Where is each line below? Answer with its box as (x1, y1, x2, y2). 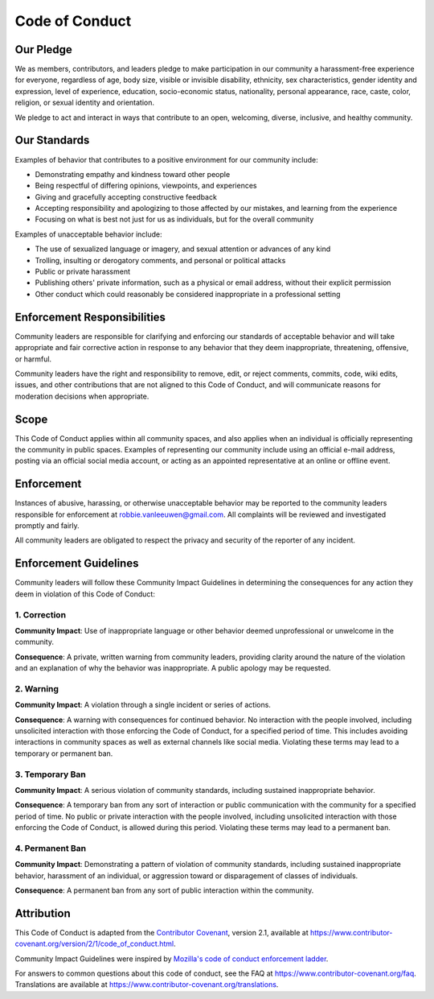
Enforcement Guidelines (14, 556, 139, 571)
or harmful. (14, 354, 52, 364)
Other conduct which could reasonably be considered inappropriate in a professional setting (35, 289, 341, 299)
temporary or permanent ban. (14, 749, 113, 758)
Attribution (14, 906, 72, 920)
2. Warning (14, 683, 59, 694)
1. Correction (14, 609, 67, 620)
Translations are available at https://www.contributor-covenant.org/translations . (14, 980, 279, 989)
